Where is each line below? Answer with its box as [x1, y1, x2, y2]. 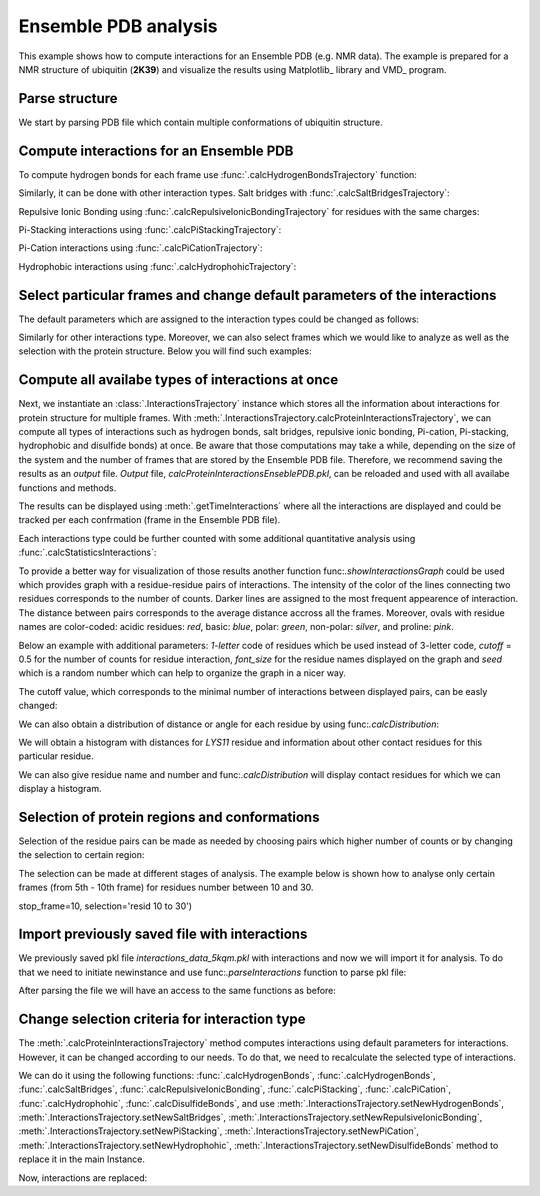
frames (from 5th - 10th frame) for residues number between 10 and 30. [18, 881, 314, 894]
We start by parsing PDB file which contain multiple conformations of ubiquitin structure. [18, 116, 384, 128]
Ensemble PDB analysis [18, 15, 219, 37]
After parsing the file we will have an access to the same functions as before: [18, 985, 337, 997]
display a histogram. [18, 783, 102, 795]
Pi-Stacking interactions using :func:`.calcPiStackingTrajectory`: [18, 223, 282, 235]
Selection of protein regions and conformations [18, 808, 320, 825]
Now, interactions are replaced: [18, 1171, 148, 1184]
